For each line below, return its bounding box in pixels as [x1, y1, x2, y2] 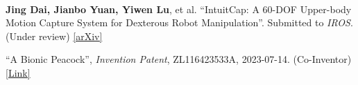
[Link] [6, 65, 31, 79]
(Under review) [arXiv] [6, 28, 103, 43]
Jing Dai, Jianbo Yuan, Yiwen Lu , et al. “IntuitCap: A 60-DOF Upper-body [6, 1, 352, 16]
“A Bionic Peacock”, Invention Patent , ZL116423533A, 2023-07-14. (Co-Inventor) [6, 52, 352, 66]
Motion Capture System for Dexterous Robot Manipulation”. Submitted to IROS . [6, 15, 353, 30]
